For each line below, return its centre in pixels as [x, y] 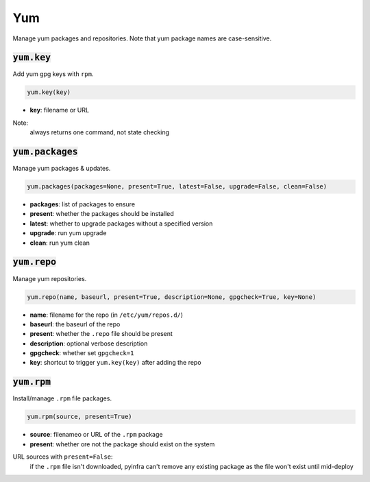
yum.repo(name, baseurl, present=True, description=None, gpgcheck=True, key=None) [172, 297]
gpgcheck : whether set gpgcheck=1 [82, 353]
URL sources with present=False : [63, 457]
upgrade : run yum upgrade [68, 233]
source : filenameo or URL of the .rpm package [96, 435]
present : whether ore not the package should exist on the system [122, 444]
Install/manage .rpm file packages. [62, 398]
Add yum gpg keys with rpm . [53, 74]
